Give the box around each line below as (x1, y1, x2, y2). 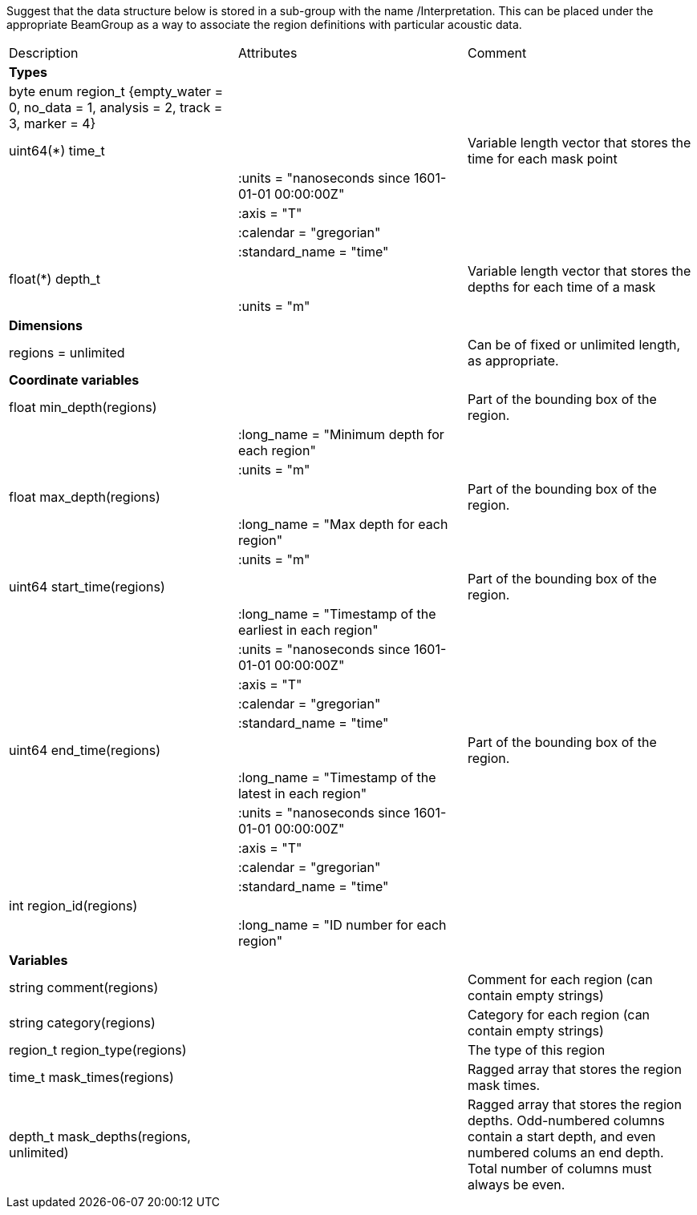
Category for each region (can (467, 1007, 650, 1023)
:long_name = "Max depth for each (237, 516, 448, 532)
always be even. (467, 1177, 565, 1193)
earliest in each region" (237, 622, 379, 638)
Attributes (237, 45, 298, 61)
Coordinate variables (9, 372, 140, 388)
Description (9, 45, 79, 61)
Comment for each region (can (467, 971, 653, 987)
